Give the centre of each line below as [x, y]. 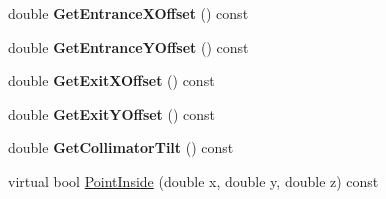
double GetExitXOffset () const [111, 80]
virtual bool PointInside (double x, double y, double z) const [193, 180]
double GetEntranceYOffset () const [128, 46]
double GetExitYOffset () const [112, 113]
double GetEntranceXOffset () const [128, 13]
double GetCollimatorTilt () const [121, 147]
